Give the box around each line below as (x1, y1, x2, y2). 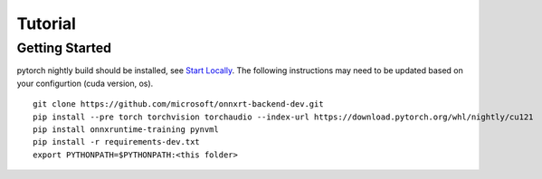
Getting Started (16, 40, 112, 56)
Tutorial (16, 14, 77, 33)
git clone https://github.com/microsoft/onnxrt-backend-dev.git (33, 99, 325, 109)
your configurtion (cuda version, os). (16, 78, 154, 89)
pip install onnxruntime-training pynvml (33, 124, 219, 135)
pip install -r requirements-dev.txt (33, 137, 201, 147)
